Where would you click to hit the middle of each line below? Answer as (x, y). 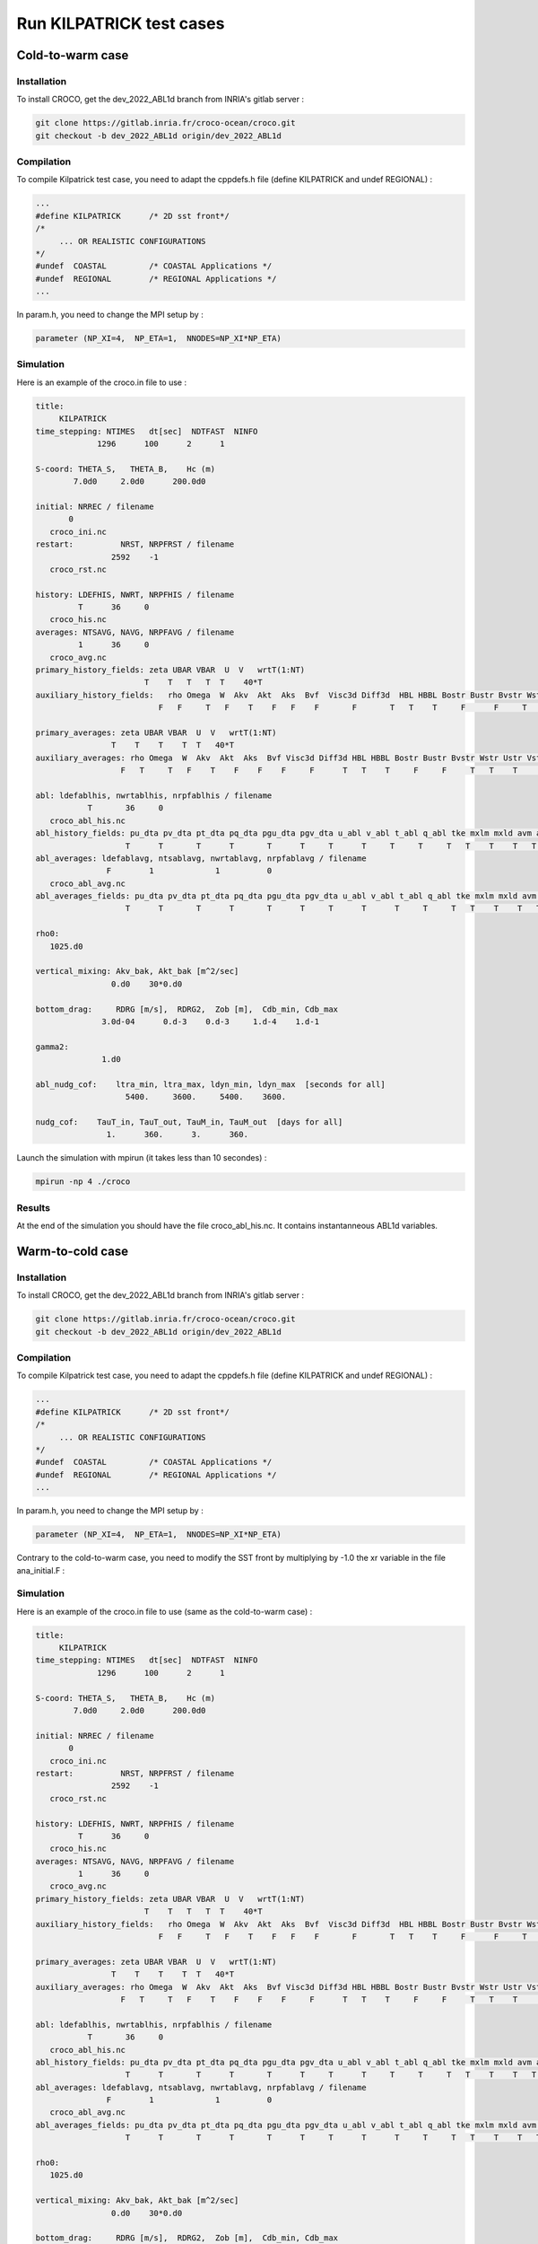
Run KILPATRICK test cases (121, 23)
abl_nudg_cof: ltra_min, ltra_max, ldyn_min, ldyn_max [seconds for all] (210, 1084)
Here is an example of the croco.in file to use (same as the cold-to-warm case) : (165, 1611)
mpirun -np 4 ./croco (83, 1182)
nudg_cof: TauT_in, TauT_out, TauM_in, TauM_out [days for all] (189, 1122)
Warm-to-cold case (73, 1251)
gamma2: (52, 1047)
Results (34, 1207)
